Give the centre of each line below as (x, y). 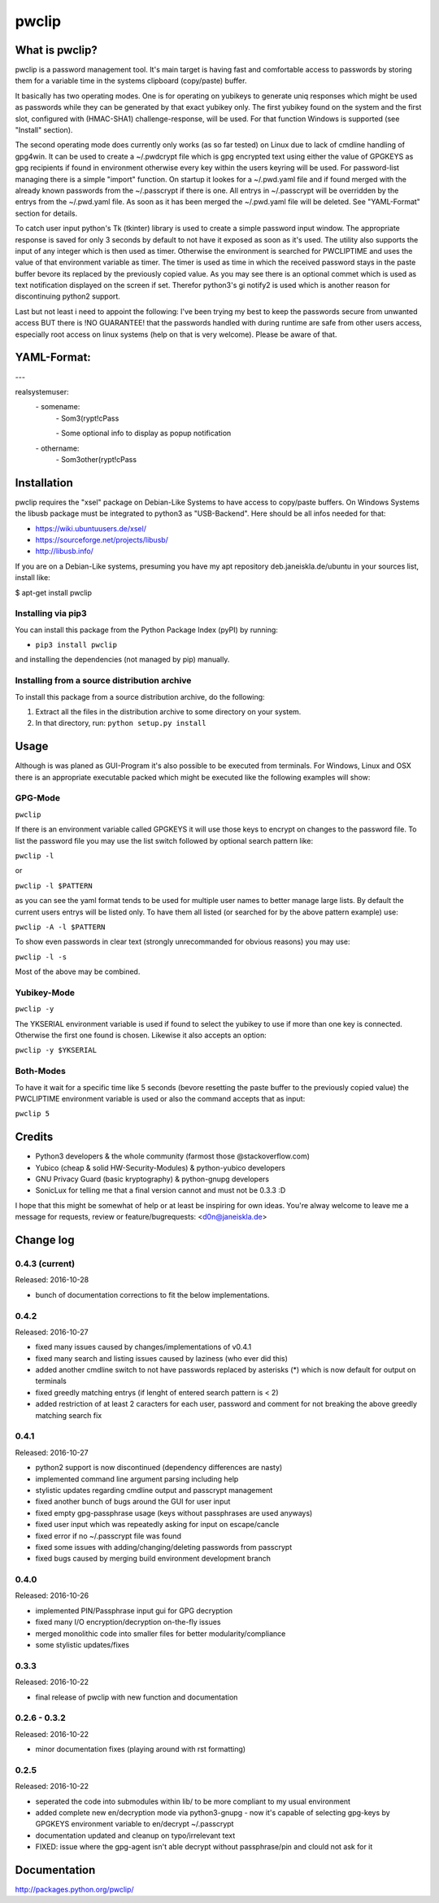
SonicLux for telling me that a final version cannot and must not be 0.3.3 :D (161, 1190)
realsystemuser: (42, 391)
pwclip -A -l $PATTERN (60, 927)
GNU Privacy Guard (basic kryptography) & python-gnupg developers (152, 1179)
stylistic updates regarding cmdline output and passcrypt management (154, 1490)
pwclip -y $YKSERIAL (56, 1050)
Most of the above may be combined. (78, 971)
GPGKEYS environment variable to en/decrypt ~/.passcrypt (135, 1824)
